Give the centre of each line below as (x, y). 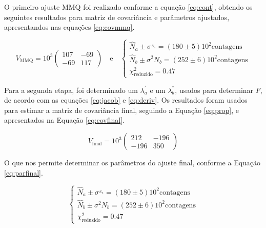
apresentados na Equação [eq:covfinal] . (64, 120)
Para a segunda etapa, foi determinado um (71, 90)
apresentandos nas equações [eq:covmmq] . (69, 27)
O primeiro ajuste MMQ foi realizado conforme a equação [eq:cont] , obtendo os (128, 7)
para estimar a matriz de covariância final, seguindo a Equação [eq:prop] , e (121, 110)
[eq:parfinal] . (24, 172)
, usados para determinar (214, 90)
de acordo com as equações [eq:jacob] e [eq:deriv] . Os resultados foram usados (126, 100)
